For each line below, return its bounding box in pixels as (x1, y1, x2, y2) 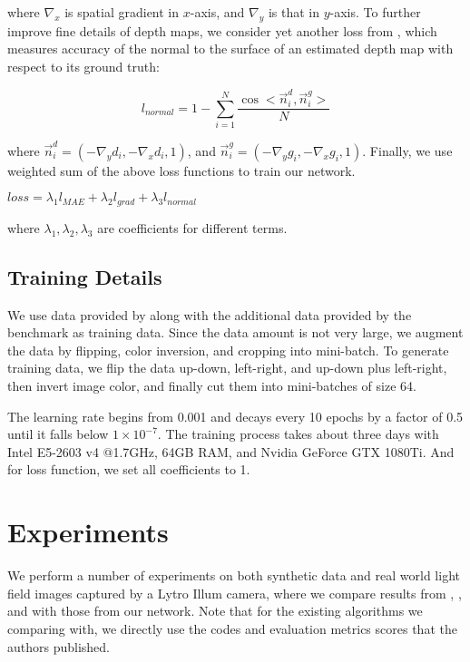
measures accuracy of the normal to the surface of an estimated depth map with (7, 39, 454, 58)
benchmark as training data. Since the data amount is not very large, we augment (7, 323, 464, 342)
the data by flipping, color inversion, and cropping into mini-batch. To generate (7, 340, 449, 359)
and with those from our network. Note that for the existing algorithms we (7, 601, 423, 620)
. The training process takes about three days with (157, 424, 439, 443)
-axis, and (190, 3, 245, 21)
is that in (268, 3, 319, 21)
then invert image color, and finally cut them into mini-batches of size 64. (7, 376, 416, 395)
